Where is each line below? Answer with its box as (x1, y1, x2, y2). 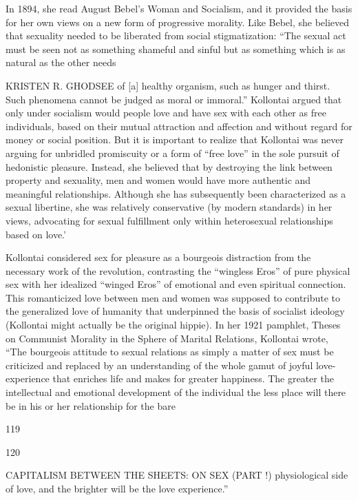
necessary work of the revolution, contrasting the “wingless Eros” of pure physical (6, 263, 350, 278)
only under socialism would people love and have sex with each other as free (6, 105, 326, 120)
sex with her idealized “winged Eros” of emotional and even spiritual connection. (6, 277, 346, 291)
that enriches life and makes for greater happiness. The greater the (52, 371, 334, 386)
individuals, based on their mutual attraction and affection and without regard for (6, 118, 352, 133)
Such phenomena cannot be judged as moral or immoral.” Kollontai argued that (6, 92, 342, 106)
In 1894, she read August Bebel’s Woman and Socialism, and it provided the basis (6, 1, 352, 15)
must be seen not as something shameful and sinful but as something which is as (6, 41, 346, 56)
